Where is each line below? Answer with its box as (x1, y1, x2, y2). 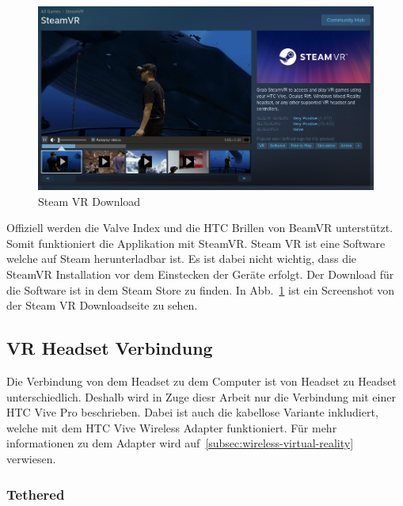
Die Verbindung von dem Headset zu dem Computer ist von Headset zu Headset (6, 373, 397, 390)
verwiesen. (6, 451, 56, 467)
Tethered (6, 484, 65, 504)
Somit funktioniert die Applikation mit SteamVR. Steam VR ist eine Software (6, 234, 386, 251)
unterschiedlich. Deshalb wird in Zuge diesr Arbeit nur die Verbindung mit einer (6, 388, 396, 405)
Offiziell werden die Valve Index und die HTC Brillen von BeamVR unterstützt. (6, 219, 393, 236)
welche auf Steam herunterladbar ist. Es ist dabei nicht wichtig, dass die (6, 250, 357, 267)
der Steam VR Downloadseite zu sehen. (6, 297, 198, 314)
